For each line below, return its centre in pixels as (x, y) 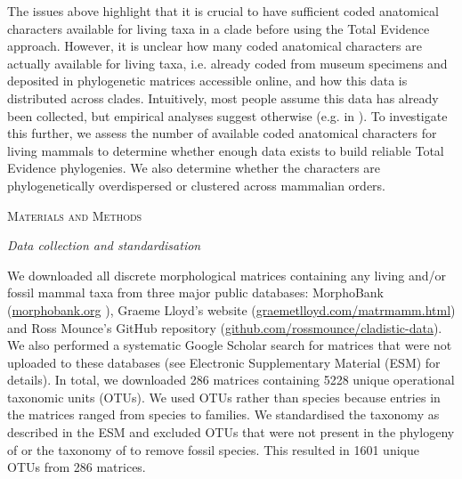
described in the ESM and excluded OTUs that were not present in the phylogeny (231, 432)
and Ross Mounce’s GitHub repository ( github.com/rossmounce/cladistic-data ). (225, 327)
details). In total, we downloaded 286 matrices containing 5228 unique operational (231, 380)
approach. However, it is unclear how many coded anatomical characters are (215, 46)
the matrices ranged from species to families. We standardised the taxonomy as (223, 414)
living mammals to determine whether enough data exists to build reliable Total (226, 150)
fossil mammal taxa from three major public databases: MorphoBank (196, 292)
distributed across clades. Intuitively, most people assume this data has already (223, 97)
